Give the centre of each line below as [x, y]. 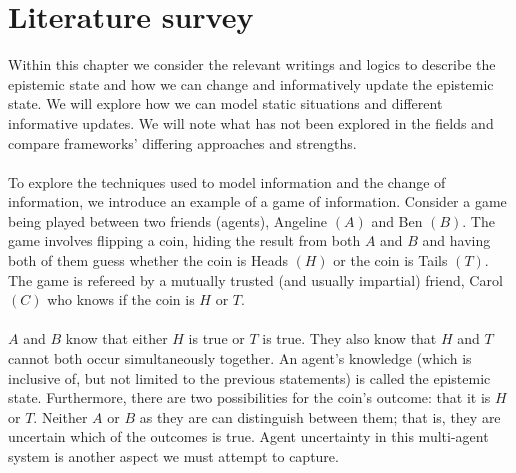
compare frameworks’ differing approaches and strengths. [182, 142]
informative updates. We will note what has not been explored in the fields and [251, 122]
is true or [216, 338]
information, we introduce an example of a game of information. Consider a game [257, 201]
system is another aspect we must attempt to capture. [173, 456]
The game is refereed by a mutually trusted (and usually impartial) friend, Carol [255, 279]
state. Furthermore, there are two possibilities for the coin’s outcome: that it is [249, 397]
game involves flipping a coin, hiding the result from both [184, 240]
